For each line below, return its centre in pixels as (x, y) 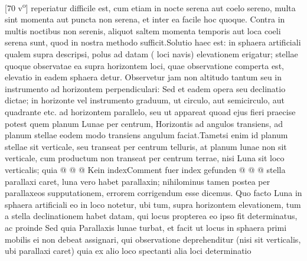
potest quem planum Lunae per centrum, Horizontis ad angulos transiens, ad (144, 123)
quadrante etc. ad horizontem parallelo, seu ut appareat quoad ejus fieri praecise (150, 112)
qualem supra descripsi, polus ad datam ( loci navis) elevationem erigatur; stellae (151, 54)
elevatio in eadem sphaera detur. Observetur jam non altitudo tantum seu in (143, 77)
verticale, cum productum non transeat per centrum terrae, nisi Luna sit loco (145, 158)
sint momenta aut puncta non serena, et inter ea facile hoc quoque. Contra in (145, 19)
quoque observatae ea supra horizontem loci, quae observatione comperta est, (144, 65)
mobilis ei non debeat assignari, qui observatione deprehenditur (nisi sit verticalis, (153, 239)
